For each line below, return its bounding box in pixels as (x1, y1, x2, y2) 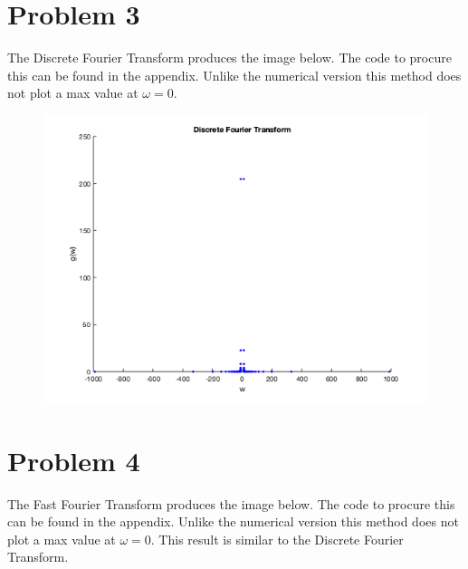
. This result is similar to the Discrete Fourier (150, 529, 404, 548)
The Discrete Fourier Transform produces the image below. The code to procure (7, 48, 452, 67)
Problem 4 (7, 441, 140, 478)
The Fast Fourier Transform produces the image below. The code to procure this (7, 494, 455, 513)
